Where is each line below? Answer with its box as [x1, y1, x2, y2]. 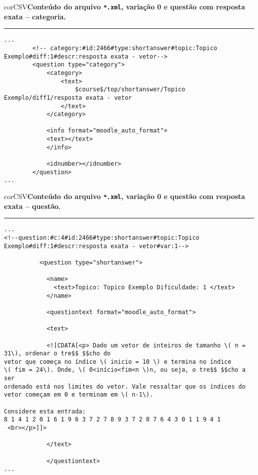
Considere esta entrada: [4, 407, 86, 415]
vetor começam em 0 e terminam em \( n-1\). [4, 391, 153, 399]
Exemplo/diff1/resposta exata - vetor [4, 94, 132, 101]
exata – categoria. [4, 11, 66, 21]
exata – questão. [4, 201, 61, 211]
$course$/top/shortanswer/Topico [75, 86, 186, 93]
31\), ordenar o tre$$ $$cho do [4, 350, 111, 357]
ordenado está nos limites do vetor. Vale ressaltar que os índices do [4, 383, 246, 390]
